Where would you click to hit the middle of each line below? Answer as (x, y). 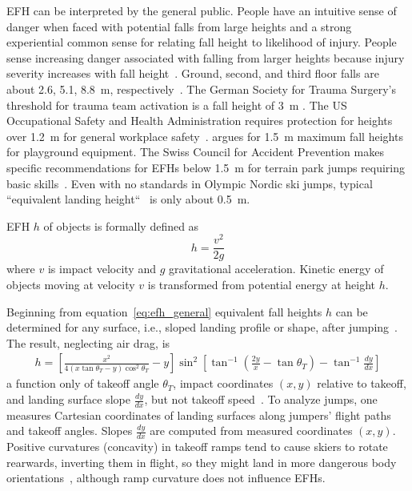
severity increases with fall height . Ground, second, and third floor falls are (193, 73)
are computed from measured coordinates (251, 431)
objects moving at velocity (71, 285)
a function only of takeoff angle (83, 383)
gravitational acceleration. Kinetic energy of (276, 269)
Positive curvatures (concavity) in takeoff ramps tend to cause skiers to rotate (197, 447)
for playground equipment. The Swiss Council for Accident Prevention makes (195, 152)
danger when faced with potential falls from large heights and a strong (179, 26)
